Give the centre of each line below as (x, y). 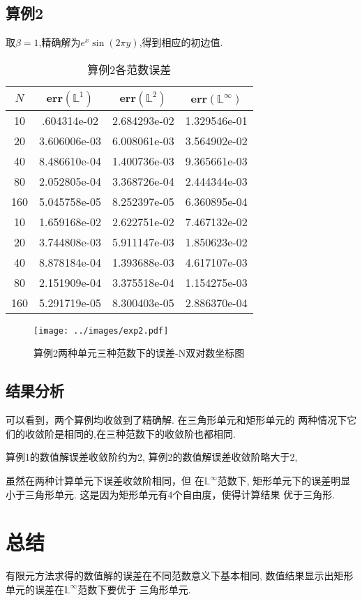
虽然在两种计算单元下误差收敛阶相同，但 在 (105, 481)
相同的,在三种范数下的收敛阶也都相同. (150, 433)
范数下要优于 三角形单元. (134, 589)
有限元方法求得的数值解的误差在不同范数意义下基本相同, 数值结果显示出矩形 (180, 576)
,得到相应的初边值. (181, 42)
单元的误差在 (35, 589)
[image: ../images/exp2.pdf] (101, 331)
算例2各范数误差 (129, 69)
